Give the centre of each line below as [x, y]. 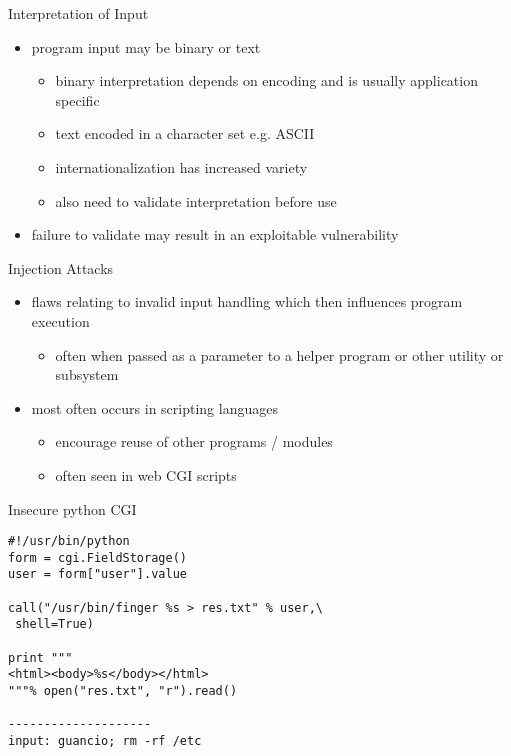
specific [77, 99]
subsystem [87, 374]
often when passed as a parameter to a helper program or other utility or [279, 354]
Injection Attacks [61, 267]
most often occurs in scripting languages [154, 407]
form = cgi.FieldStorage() [97, 557]
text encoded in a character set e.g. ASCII [185, 133]
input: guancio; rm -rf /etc [105, 740]
